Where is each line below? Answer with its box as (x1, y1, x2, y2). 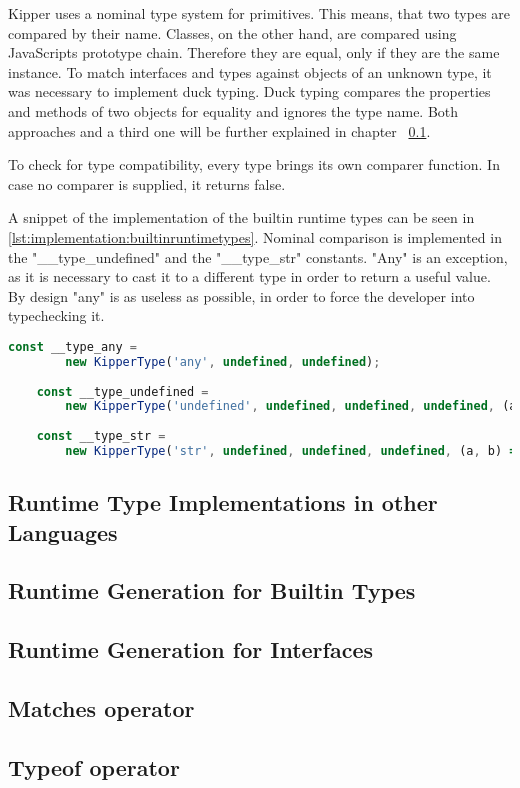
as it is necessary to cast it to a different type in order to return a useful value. (8, 266, 491, 287)
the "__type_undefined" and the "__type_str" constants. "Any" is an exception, (8, 246, 508, 267)
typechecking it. (8, 305, 105, 326)
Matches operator (8, 693, 195, 724)
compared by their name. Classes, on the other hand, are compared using (8, 22, 457, 43)
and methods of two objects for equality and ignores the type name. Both (8, 100, 459, 121)
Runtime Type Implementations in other (8, 487, 438, 518)
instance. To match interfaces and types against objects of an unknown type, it (8, 61, 492, 82)
